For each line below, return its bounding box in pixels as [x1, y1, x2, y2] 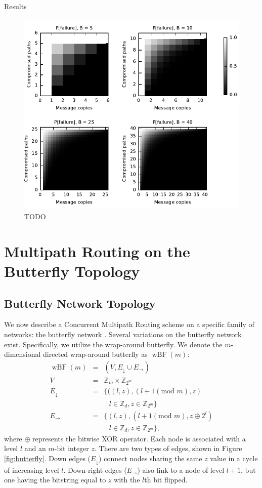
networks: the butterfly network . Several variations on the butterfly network [4, 329, 242, 340]
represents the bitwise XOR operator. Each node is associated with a [32, 433, 246, 443]
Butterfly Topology [4, 261, 140, 281]
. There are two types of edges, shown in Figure [95, 443, 242, 454]
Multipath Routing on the [4, 240, 190, 261]
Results [4, 1, 27, 11]
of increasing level [4, 464, 59, 475]
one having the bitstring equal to [4, 474, 106, 485]
